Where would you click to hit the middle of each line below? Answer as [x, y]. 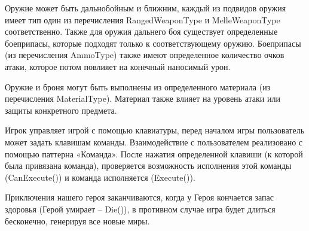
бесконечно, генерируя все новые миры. [77, 221]
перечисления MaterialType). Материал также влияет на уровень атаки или [143, 98]
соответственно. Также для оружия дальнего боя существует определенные [141, 31]
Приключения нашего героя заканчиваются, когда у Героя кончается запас [140, 197]
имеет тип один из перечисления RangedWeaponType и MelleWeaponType [143, 19]
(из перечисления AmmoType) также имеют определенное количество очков [145, 55]
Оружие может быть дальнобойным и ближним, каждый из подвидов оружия [146, 8]
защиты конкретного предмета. [61, 110]
